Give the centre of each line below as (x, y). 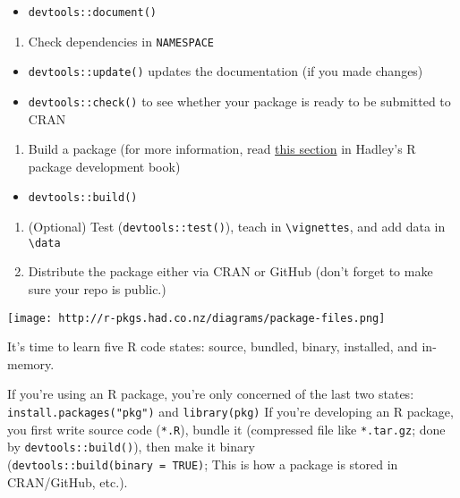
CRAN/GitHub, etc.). (68, 481)
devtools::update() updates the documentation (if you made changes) (226, 71)
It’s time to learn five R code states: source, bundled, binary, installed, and (213, 346)
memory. (31, 363)
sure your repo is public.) (97, 288)
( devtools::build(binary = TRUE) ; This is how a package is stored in (203, 464)
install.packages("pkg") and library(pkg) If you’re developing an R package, (230, 411)
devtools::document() (92, 13)
